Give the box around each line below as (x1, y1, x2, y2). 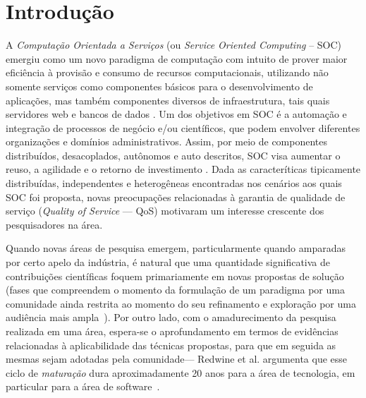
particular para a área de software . (6, 379, 160, 394)
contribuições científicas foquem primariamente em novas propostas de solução (6, 268, 344, 283)
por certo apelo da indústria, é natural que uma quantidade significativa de (6, 255, 331, 270)
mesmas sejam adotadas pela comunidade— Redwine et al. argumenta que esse (6, 351, 348, 366)
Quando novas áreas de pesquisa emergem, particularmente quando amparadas (6, 241, 346, 255)
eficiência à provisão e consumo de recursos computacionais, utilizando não (6, 65, 329, 80)
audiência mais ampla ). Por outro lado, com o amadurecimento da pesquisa (6, 310, 336, 325)
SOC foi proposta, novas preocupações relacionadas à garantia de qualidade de (6, 189, 346, 204)
